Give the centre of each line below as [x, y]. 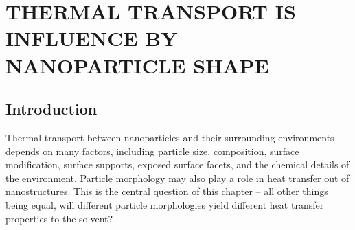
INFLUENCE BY [92, 38]
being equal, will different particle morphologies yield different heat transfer [165, 204]
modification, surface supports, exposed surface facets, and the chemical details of [177, 164]
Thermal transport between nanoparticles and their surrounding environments [170, 137]
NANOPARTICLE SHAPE [137, 65]
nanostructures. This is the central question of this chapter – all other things [167, 191]
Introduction [51, 109]
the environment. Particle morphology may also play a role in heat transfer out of [177, 177]
